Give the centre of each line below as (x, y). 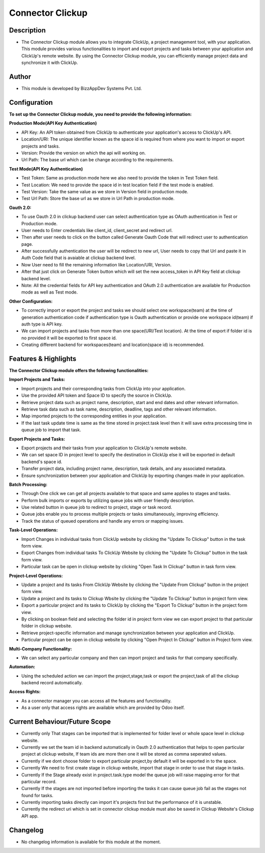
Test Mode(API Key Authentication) (46, 169)
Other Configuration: (31, 301)
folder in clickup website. (47, 626)
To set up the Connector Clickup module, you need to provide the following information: (100, 114)
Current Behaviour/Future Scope (60, 722)
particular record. (39, 781)
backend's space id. (42, 462)
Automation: (22, 667)
